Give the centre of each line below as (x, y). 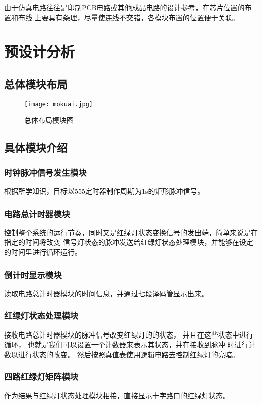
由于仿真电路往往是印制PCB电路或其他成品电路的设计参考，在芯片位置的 (124, 7)
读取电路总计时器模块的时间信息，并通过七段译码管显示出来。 (106, 293)
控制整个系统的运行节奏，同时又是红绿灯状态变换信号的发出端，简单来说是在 (131, 232)
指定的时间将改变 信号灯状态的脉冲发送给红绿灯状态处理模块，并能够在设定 (129, 242)
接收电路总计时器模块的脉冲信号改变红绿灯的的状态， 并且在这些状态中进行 (129, 334)
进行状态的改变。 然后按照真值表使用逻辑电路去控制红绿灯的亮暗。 (128, 354)
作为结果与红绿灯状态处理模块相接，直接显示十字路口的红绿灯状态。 (117, 395)
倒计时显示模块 (33, 274)
